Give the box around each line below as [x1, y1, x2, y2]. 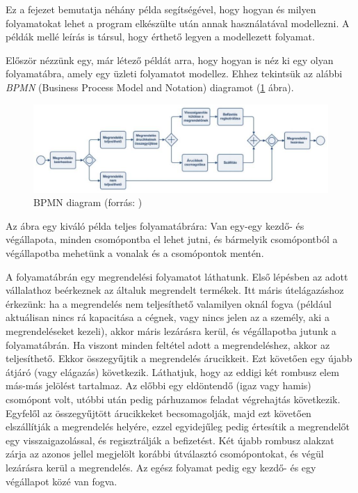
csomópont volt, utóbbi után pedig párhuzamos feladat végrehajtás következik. [6, 391, 341, 406]
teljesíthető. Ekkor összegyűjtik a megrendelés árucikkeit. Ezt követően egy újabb [6, 351, 352, 366]
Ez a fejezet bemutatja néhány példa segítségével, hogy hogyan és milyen [6, 2, 316, 16]
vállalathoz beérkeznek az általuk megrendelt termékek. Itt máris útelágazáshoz [6, 283, 344, 297]
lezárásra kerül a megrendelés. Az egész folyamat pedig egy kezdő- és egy [6, 460, 316, 474]
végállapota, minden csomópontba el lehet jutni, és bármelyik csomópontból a [6, 232, 338, 246]
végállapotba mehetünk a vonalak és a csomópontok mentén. [6, 246, 264, 260]
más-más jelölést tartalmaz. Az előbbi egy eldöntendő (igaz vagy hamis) [6, 378, 311, 393]
